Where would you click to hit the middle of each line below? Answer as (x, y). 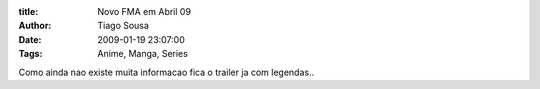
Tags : (30, 54)
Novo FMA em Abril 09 (144, 11)
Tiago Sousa (123, 26)
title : (28, 11)
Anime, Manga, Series (143, 54)
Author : (35, 26)
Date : (30, 39)
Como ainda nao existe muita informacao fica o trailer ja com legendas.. (166, 72)
